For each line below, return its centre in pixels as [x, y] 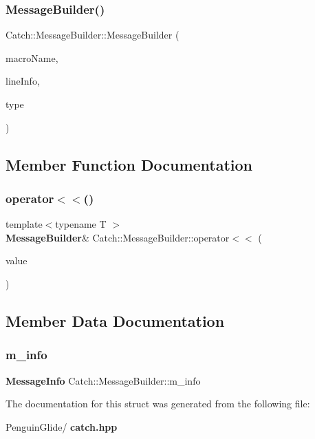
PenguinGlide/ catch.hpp [62, 426]
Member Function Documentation [129, 164]
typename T [81, 224]
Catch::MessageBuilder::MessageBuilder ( [93, 35]
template [24, 224]
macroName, [32, 57]
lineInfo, [23, 81]
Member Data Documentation [115, 320]
